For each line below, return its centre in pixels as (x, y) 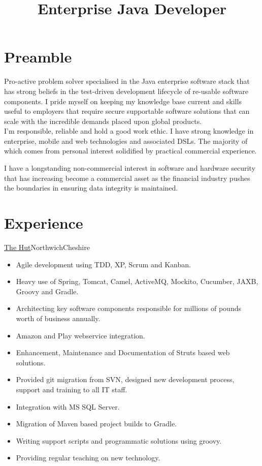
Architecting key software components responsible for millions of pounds (128, 308)
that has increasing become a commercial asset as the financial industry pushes (127, 178)
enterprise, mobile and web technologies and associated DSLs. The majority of (126, 141)
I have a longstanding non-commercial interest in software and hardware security (130, 168)
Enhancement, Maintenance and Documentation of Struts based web (123, 352)
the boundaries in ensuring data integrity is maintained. (91, 188)
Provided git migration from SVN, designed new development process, (125, 379)
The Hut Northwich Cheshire (47, 247)
